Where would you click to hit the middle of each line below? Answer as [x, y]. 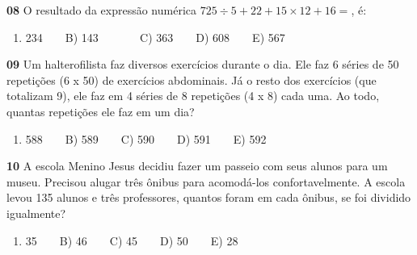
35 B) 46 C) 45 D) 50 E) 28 [132, 240]
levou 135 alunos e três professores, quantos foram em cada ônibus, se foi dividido [209, 197]
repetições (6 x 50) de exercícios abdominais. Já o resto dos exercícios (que [192, 79]
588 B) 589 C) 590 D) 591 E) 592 [146, 138]
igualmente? [36, 213]
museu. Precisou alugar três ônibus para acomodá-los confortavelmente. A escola [206, 181]
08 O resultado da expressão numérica [101, 10]
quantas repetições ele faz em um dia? [101, 111]
